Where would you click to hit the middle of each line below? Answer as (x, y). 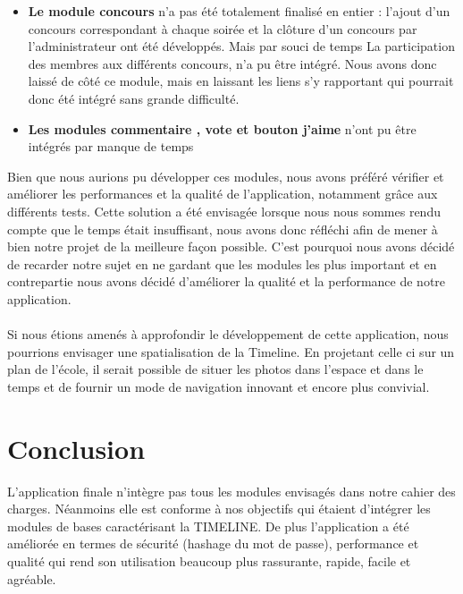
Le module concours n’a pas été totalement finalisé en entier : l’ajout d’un (239, 11)
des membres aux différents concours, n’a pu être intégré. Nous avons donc (232, 63)
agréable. (32, 578)
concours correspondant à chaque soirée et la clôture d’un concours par (223, 28)
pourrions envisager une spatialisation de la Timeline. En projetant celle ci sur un (231, 351)
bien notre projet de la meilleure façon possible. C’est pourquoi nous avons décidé (231, 246)
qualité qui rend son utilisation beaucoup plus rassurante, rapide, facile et (209, 560)
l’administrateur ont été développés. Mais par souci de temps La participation (241, 46)
